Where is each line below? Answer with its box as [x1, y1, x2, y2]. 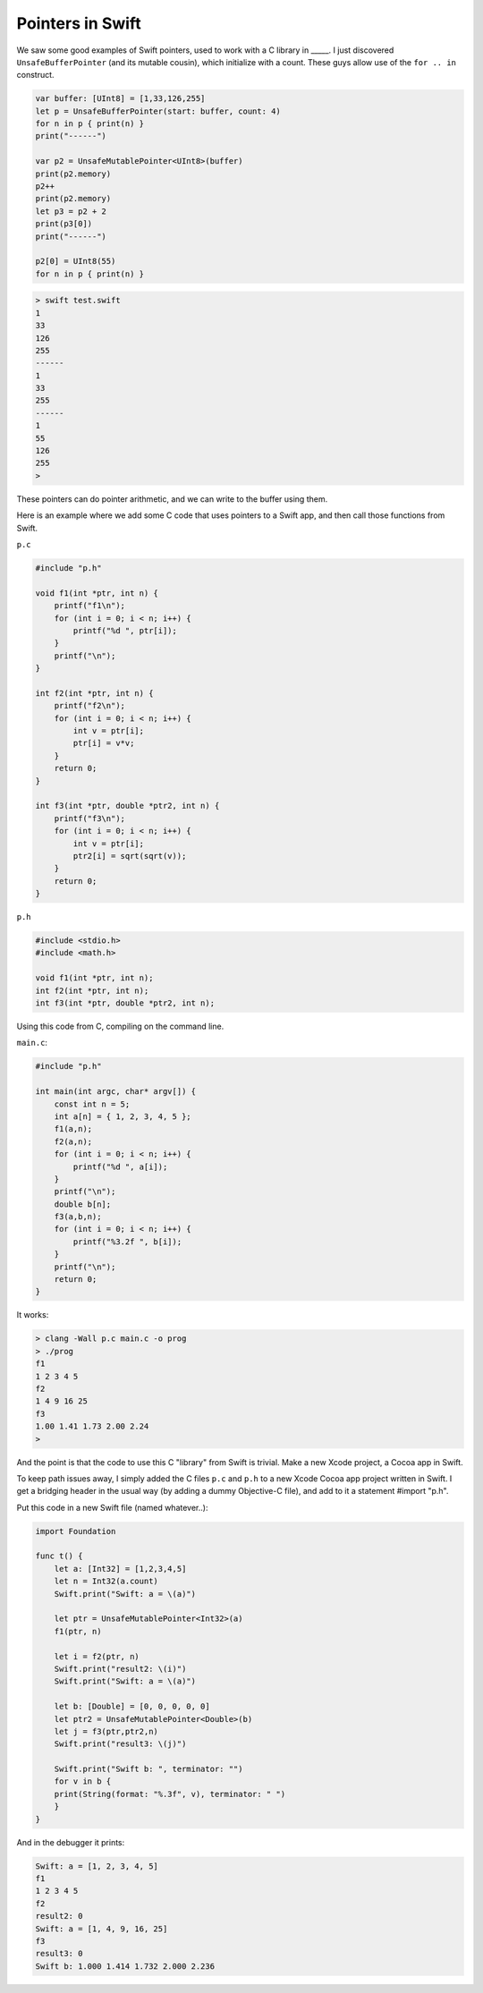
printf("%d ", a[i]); [72, 1161, 168, 1172]
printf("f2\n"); [54, 700, 125, 711]
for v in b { [54, 1777, 112, 1786]
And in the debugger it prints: [16, 1836, 125, 1847]
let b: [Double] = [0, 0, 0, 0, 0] [54, 1701, 210, 1712]
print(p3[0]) [35, 219, 93, 229]
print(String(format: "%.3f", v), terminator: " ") [54, 1789, 286, 1799]
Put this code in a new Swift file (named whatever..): [16, 1502, 208, 1513]
